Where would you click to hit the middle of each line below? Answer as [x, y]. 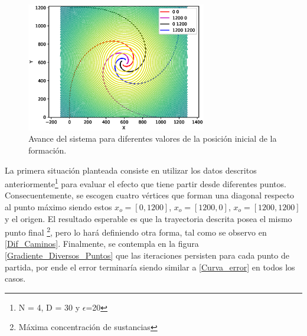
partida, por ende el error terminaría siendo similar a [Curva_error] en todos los [150, 267]
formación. [48, 150]
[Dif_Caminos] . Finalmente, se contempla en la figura [102, 244]
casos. [15, 278]
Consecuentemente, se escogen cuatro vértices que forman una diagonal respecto [150, 195]
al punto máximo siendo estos [58, 206]
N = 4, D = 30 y [49, 307]
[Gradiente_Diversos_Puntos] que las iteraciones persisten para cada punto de [147, 255]
